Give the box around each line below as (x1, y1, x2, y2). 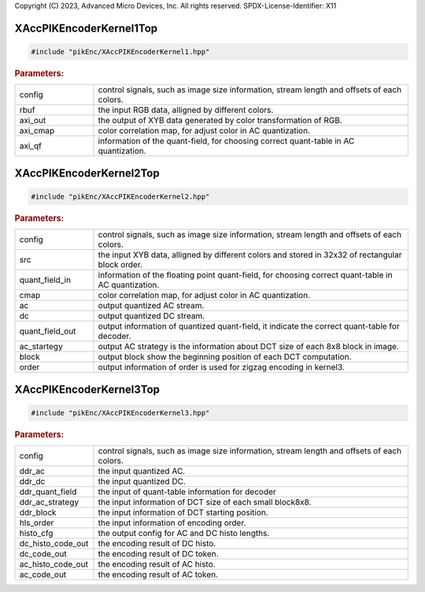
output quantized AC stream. (98, 300, 205, 311)
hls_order (19, 517, 54, 528)
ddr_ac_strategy (19, 497, 79, 508)
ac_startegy (19, 341, 63, 352)
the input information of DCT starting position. (98, 507, 269, 518)
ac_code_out (19, 568, 67, 579)
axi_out (19, 115, 46, 126)
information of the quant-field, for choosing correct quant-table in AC (98, 136, 355, 147)
